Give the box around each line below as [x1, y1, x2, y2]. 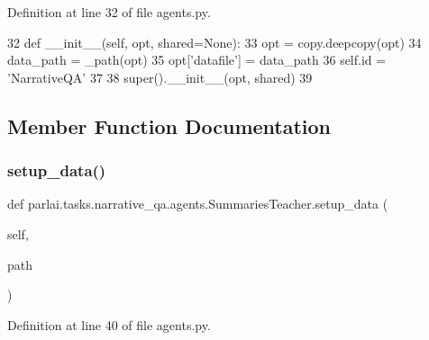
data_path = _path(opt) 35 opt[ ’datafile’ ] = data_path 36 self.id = [7, 50, 387, 69]
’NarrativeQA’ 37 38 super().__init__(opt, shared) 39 [7, 67, 313, 86]
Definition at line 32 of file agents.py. [7, 3, 211, 21]
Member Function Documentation [7, 112, 332, 139]
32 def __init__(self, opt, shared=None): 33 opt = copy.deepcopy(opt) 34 [7, 32, 422, 51]
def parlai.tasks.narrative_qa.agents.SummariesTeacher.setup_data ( [7, 194, 388, 213]
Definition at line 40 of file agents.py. [7, 315, 211, 334]
